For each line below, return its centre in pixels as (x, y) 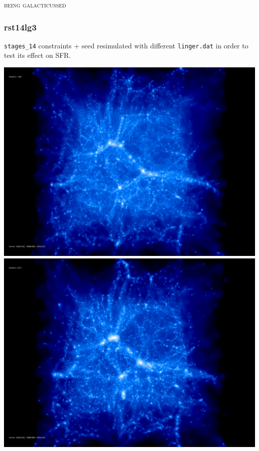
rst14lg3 (20, 27)
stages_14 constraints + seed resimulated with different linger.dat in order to (126, 45)
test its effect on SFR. (38, 55)
